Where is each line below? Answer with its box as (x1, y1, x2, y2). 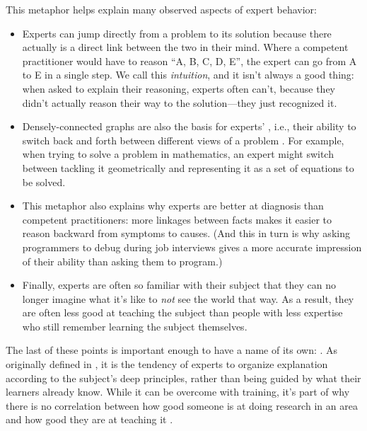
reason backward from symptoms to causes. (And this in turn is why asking (22, 226, 350, 241)
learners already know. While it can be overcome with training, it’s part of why (6, 384, 350, 399)
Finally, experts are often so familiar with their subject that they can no (22, 277, 336, 292)
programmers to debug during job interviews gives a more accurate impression (22, 239, 362, 254)
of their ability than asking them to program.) (22, 253, 223, 268)
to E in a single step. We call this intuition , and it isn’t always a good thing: (22, 67, 354, 82)
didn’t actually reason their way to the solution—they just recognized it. (22, 95, 337, 110)
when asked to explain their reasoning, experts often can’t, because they (22, 81, 335, 96)
